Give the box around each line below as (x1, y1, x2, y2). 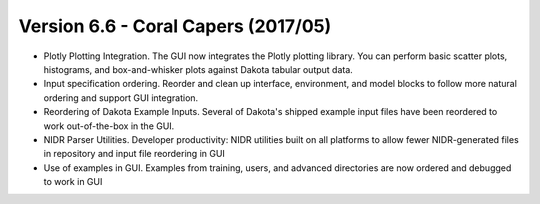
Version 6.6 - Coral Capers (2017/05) (18, 15, 332, 37)
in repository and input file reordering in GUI (43, 148, 225, 160)
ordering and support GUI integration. (43, 91, 199, 104)
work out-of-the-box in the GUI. (43, 120, 175, 132)
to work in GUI (43, 176, 103, 188)
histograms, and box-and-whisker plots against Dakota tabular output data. (43, 63, 354, 75)
